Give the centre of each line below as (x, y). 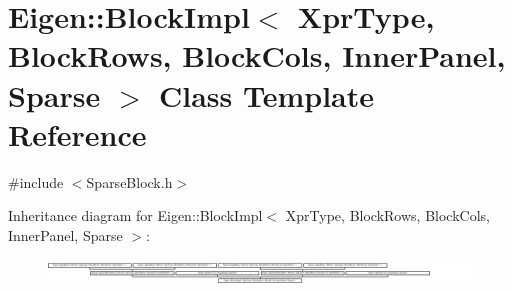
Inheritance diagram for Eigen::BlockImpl (135, 215)
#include (36, 181)
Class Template (266, 94)
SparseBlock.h (129, 181)
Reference (77, 133)
